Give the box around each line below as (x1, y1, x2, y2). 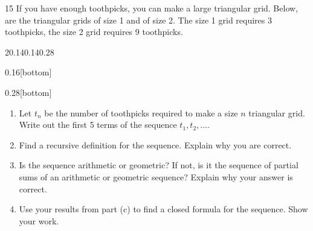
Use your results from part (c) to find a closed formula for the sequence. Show (19, 203, 308, 215)
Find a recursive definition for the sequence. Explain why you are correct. (19, 138, 292, 151)
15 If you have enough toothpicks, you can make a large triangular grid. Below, (5, 2, 298, 14)
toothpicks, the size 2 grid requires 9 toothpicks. (5, 25, 183, 38)
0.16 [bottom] (5, 66, 52, 78)
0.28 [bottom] (5, 86, 52, 98)
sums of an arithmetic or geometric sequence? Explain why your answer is (19, 170, 293, 183)
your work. (19, 214, 59, 227)
